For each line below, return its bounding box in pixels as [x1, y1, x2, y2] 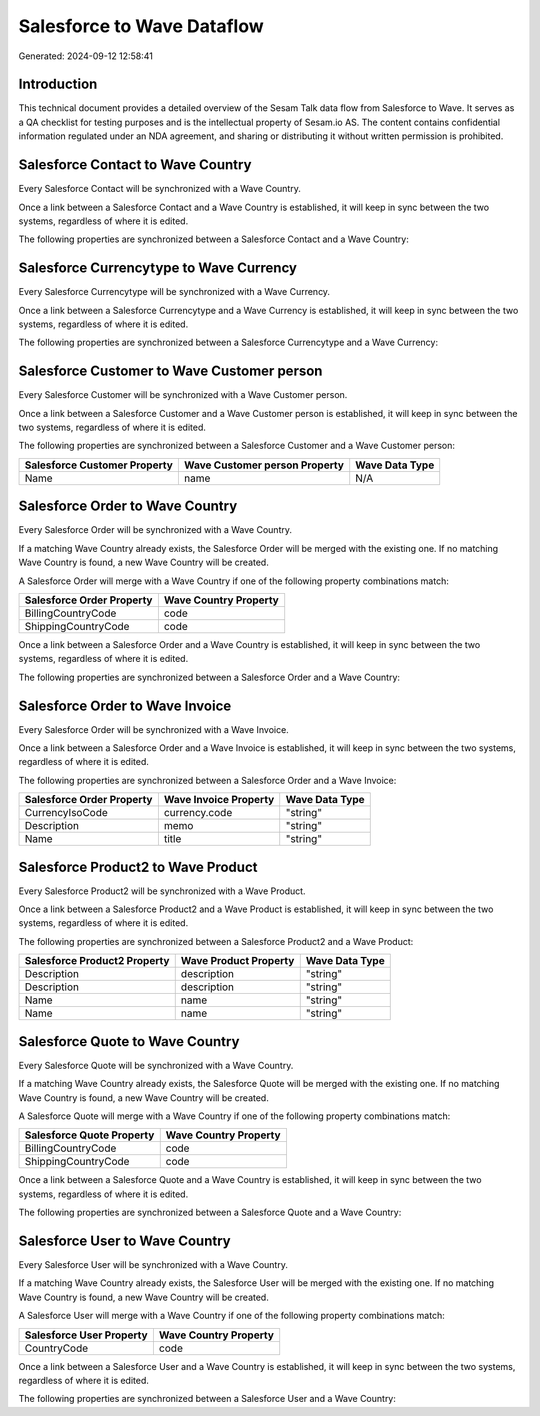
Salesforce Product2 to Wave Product [18, 858, 258, 875]
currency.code [163, 806, 233, 820]
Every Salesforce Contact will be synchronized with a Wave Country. [18, 183, 302, 195]
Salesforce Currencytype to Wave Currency [18, 260, 297, 277]
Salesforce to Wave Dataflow [18, 15, 264, 37]
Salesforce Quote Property [24, 1128, 155, 1142]
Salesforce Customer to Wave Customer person [18, 363, 323, 380]
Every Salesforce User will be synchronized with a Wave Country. [18, 1259, 289, 1271]
